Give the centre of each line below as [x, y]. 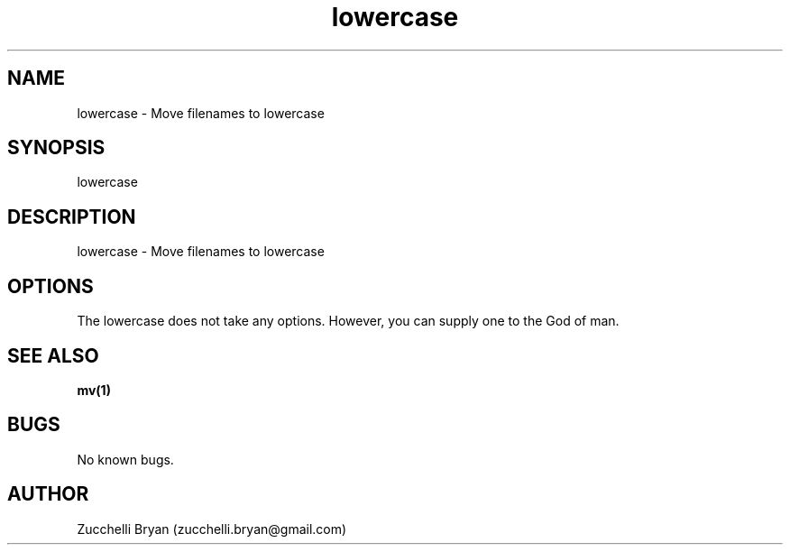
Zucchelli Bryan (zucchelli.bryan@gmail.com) [212, 529]
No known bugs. [125, 459]
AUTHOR [48, 494]
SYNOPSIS [56, 148]
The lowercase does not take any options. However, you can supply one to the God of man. [348, 321]
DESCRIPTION [72, 216]
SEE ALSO [53, 355]
